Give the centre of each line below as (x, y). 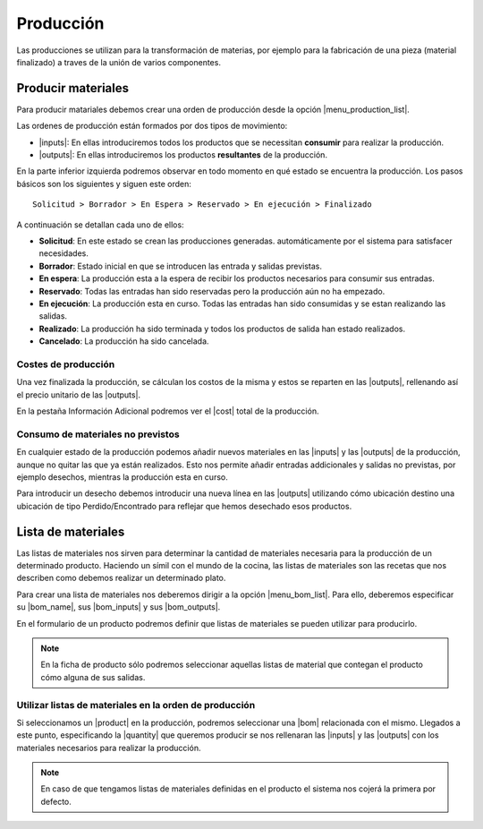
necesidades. (64, 253)
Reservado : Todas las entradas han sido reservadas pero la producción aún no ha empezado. (212, 291)
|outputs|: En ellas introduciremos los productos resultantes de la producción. (183, 155)
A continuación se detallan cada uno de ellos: (100, 225)
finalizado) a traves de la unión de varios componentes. (119, 62)
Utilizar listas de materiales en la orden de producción (136, 705)
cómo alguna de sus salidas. (93, 677)
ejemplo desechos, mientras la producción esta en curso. (122, 477)
